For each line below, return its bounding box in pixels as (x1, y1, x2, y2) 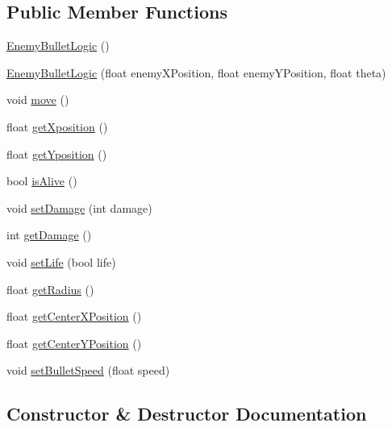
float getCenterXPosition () (6, 308, 142, 325)
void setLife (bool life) (6, 253, 116, 270)
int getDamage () (6, 226, 92, 243)
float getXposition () (6, 118, 108, 135)
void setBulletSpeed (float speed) (6, 362, 170, 379)
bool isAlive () (6, 172, 77, 189)
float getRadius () (6, 280, 94, 297)
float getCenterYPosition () (6, 334, 142, 351)
